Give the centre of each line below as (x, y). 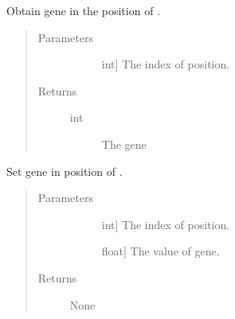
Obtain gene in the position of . (83, 10)
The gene (124, 144)
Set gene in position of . (65, 171)
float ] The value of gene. (161, 251)
